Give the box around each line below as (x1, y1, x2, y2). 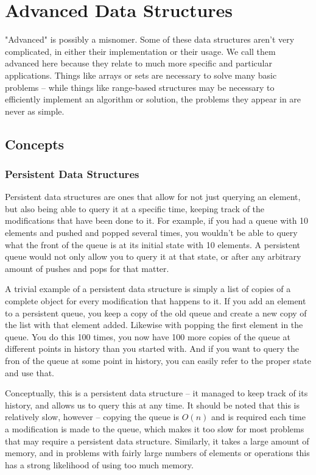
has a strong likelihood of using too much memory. (5, 458, 194, 471)
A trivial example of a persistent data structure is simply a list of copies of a (5, 282, 291, 295)
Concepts (5, 134, 65, 153)
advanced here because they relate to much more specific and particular (5, 57, 272, 70)
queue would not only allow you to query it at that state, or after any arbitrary (5, 250, 301, 263)
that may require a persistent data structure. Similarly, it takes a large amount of (5, 434, 309, 447)
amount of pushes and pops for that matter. (5, 262, 169, 274)
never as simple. (5, 104, 65, 117)
